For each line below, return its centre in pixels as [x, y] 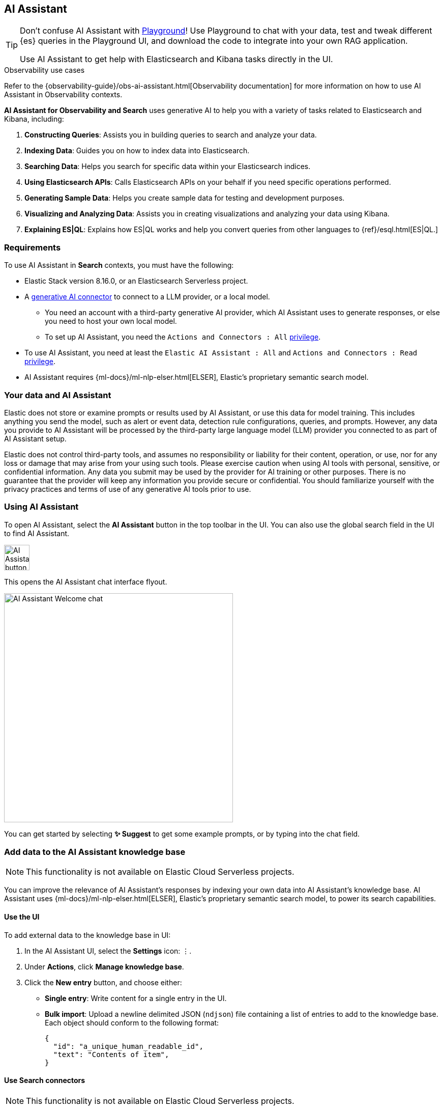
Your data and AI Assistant [58, 395]
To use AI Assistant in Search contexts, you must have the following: [119, 265]
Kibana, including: [34, 119]
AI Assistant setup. [35, 438]
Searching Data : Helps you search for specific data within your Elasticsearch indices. [168, 166]
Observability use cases [45, 70]
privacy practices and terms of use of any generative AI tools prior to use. [128, 489]
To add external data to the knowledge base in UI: [87, 935]
